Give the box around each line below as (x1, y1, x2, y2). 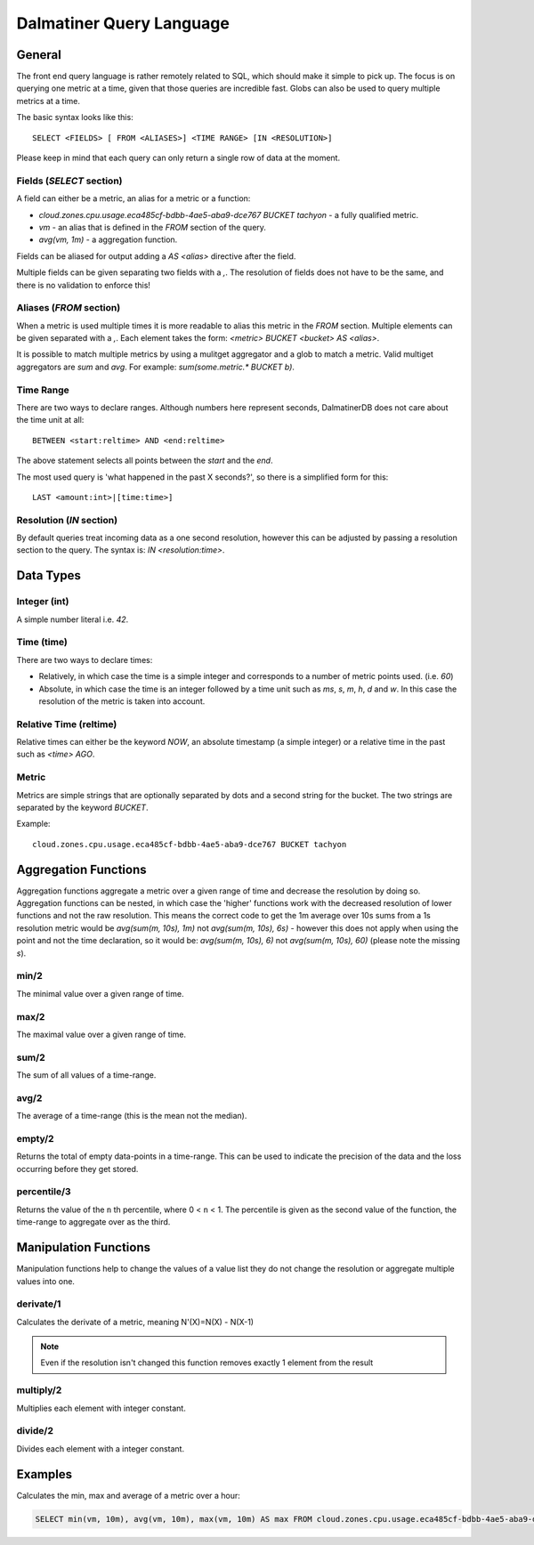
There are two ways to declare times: (16, 654, 153, 665)
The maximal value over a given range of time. (16, 1029, 187, 1039)
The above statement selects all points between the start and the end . (16, 455, 273, 466)
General (16, 47, 62, 62)
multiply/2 (16, 1384, 62, 1396)
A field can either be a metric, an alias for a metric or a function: (16, 193, 251, 204)
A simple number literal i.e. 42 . (16, 614, 129, 625)
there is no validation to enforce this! (16, 279, 151, 290)
